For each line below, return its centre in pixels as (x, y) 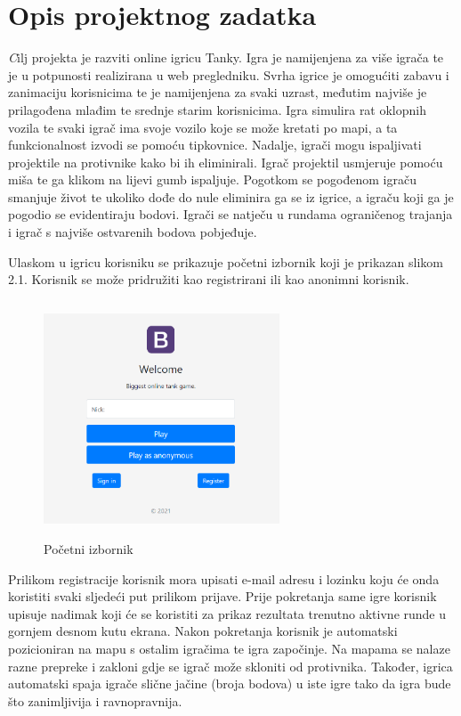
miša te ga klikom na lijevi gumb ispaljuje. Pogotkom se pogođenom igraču (212, 179)
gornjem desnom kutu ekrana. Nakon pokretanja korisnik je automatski (203, 631)
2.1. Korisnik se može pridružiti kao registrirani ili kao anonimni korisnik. (209, 279)
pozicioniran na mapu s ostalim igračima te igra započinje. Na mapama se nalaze (229, 648)
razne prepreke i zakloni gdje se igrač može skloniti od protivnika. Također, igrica (230, 666)
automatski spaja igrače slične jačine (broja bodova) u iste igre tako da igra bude (230, 683)
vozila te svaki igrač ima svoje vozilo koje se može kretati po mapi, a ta (203, 127)
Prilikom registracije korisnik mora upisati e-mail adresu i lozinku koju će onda (224, 578)
